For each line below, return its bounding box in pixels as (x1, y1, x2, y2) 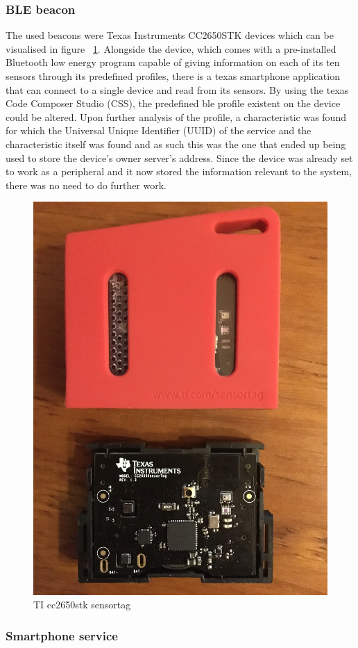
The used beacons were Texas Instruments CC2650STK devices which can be (6, 28, 334, 42)
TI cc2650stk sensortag (33, 597, 131, 612)
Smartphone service (6, 626, 118, 644)
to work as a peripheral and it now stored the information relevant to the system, (6, 164, 352, 179)
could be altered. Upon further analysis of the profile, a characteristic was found (6, 109, 346, 124)
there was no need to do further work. (6, 177, 167, 192)
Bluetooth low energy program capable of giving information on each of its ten (6, 55, 340, 70)
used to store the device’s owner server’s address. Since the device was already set (6, 150, 353, 165)
